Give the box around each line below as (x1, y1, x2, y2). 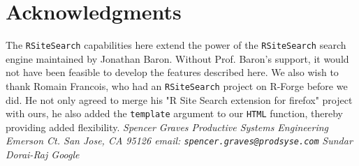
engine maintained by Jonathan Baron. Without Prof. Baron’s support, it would (6, 51, 349, 66)
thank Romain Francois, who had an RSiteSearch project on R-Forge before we (6, 78, 348, 93)
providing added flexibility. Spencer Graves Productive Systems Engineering (6, 119, 329, 134)
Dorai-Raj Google (6, 147, 80, 162)
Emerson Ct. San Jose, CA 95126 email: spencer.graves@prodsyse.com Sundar (6, 133, 353, 148)
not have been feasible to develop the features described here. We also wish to (6, 65, 339, 80)
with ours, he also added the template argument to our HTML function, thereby (6, 106, 343, 121)
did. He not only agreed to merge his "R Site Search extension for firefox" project (6, 92, 353, 107)
